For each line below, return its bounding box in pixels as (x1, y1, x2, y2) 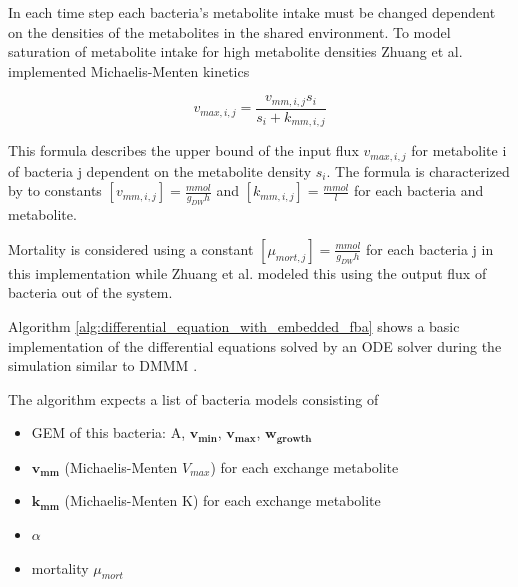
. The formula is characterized (326, 160, 510, 181)
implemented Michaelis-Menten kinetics (8, 60, 250, 81)
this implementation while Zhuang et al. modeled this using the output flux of (8, 262, 487, 283)
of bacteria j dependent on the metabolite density (8, 160, 312, 181)
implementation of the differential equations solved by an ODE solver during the (8, 335, 502, 356)
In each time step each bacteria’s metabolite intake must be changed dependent (8, 2, 496, 22)
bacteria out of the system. (8, 282, 173, 303)
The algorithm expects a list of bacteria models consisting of (8, 388, 379, 409)
